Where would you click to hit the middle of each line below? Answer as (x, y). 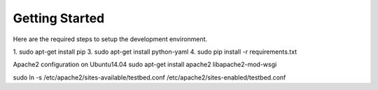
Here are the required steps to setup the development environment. (110, 39)
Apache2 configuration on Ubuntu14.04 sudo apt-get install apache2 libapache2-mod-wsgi (145, 65)
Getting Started (59, 18)
